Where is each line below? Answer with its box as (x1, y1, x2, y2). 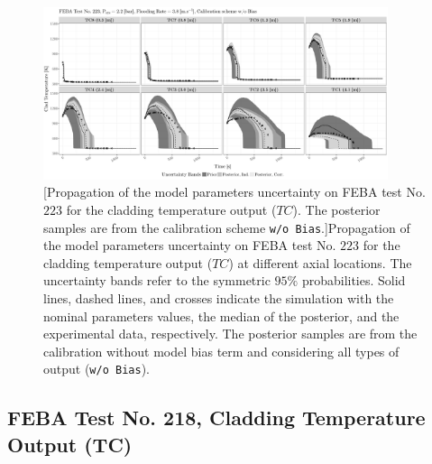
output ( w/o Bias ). (43, 359, 150, 378)
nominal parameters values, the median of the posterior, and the (43, 306, 400, 325)
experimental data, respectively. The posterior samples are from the (43, 324, 418, 343)
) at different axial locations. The (228, 253, 412, 272)
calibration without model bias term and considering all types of (43, 341, 400, 360)
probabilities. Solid (301, 271, 406, 290)
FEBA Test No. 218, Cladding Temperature (7, 404, 426, 432)
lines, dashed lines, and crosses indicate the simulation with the (43, 289, 394, 308)
